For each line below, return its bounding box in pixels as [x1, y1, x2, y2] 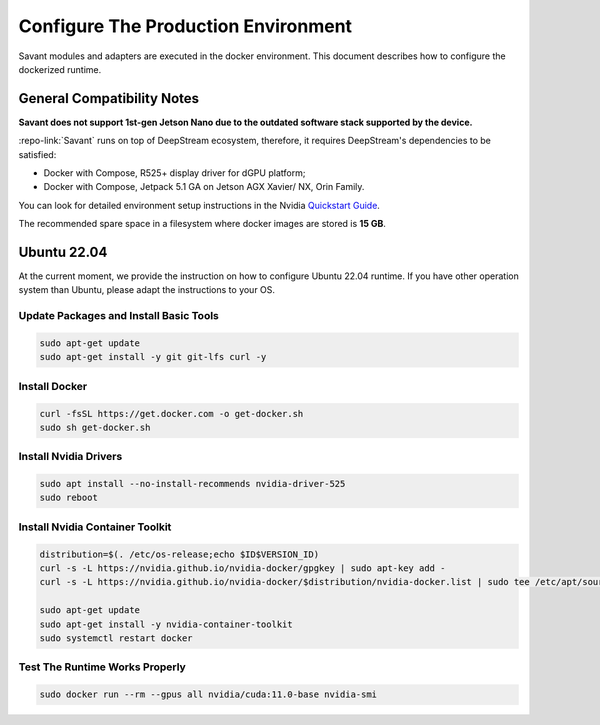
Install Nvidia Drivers [18, 450, 123, 464]
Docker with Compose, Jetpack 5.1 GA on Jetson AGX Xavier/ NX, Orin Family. [43, 181, 365, 193]
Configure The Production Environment [18, 15, 353, 37]
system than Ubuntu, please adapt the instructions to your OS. [18, 284, 275, 296]
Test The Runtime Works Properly [18, 660, 187, 674]
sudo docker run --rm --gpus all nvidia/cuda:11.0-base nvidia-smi [39, 689, 378, 700]
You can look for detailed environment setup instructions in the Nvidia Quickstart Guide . [18, 199, 380, 211]
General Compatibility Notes [18, 90, 200, 107]
